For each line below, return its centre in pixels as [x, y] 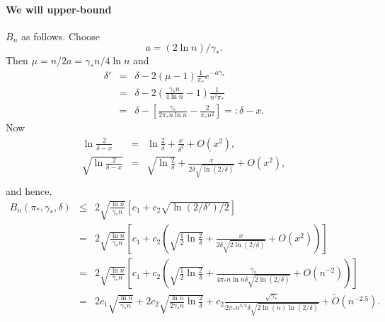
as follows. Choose [61, 36]
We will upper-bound [59, 9]
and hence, [29, 191]
